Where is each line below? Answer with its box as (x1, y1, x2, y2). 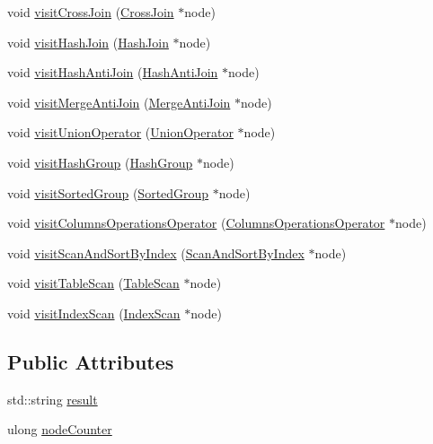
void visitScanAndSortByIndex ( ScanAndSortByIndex (7, 243, 305, 262)
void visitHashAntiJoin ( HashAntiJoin (7, 63, 218, 82)
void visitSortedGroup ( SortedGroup (7, 183, 209, 202)
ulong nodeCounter (7, 420, 112, 439)
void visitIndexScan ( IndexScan (7, 303, 181, 322)
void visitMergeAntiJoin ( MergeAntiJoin (7, 92, 231, 111)
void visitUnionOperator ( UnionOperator (7, 123, 234, 142)
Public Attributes (7, 347, 174, 375)
